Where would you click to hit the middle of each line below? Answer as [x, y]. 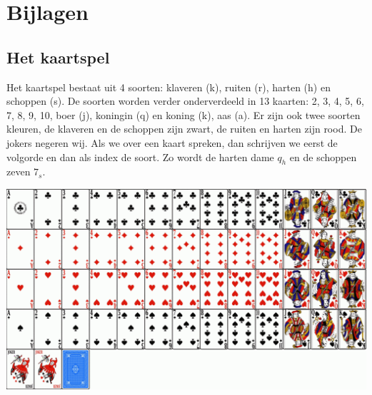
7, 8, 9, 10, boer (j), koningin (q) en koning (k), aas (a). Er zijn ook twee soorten [184, 114]
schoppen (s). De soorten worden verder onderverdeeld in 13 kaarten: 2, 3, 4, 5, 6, [185, 101]
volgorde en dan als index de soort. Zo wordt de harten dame [140, 157]
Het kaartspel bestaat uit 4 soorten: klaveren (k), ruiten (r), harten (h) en [169, 87]
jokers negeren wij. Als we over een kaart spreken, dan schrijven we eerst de [172, 142]
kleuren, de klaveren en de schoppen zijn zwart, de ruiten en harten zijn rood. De [184, 129]
